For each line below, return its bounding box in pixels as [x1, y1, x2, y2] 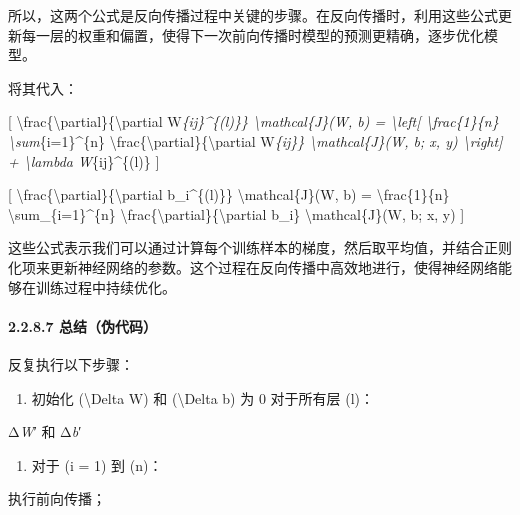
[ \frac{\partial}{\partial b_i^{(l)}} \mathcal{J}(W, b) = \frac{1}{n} [8, 184, 450, 205]
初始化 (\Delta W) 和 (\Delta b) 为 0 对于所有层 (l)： [31, 387, 374, 408]
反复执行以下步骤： [8, 353, 134, 374]
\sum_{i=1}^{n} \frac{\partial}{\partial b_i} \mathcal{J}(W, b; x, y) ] [8, 203, 465, 224]
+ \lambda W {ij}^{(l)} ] [8, 150, 160, 171]
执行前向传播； [8, 488, 106, 509]
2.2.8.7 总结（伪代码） [8, 315, 157, 336]
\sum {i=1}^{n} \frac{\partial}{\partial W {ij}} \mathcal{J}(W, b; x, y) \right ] [8, 130, 503, 151]
